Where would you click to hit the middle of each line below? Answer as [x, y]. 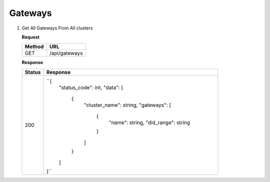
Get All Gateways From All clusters [57, 28]
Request [31, 37]
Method [34, 46]
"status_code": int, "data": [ [91, 87]
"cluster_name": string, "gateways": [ [127, 105]
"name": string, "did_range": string [149, 122]
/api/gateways [66, 53]
